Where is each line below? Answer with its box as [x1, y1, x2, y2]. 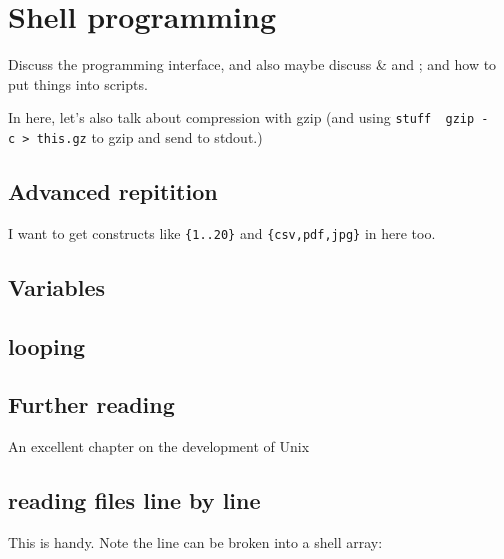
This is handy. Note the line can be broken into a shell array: [8, 532, 383, 553]
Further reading [8, 389, 175, 420]
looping [8, 330, 86, 361]
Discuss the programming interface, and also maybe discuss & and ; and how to [8, 54, 497, 75]
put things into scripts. [8, 73, 148, 94]
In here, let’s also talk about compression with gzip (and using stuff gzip [8, 107, 475, 128]
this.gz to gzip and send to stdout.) [36, 126, 263, 147]
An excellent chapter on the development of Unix [8, 436, 310, 457]
